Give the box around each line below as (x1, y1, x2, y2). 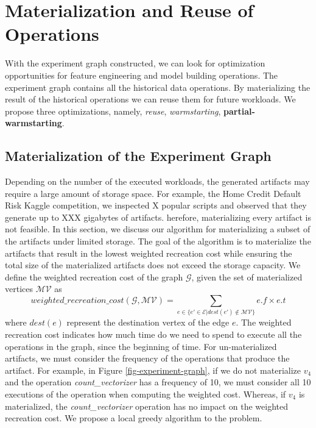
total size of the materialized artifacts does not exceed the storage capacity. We (5, 259, 301, 271)
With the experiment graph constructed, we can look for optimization (5, 57, 265, 70)
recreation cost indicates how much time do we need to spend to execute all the (5, 327, 302, 340)
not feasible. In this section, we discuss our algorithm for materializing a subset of (5, 223, 311, 235)
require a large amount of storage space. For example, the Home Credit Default (5, 187, 301, 199)
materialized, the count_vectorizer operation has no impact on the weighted (5, 399, 289, 412)
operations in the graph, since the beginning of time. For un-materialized (5, 340, 277, 352)
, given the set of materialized (191, 270, 303, 283)
